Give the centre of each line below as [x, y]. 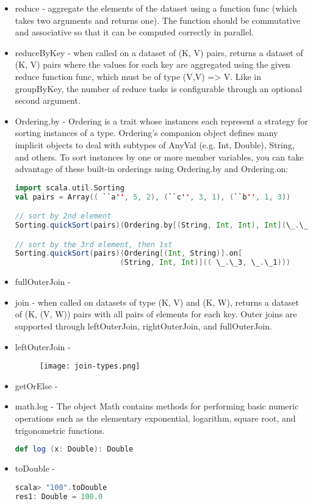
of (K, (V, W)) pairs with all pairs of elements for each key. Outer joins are [156, 314]
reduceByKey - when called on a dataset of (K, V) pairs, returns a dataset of [159, 52]
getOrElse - [36, 385]
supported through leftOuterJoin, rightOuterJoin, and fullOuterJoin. [143, 326]
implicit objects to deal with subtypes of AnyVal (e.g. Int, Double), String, [155, 144]
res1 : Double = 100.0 [59, 496]
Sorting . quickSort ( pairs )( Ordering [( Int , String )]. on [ [129, 254]
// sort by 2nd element [63, 216]
